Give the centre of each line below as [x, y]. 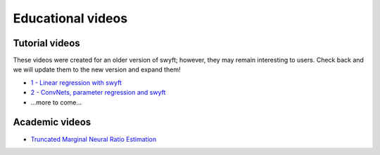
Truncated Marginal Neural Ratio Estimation [94, 139]
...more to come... [56, 102]
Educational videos [70, 18]
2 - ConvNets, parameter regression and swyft [98, 93]
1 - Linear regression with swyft [76, 82]
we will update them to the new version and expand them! [97, 69]
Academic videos [52, 122]
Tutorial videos [46, 43]
